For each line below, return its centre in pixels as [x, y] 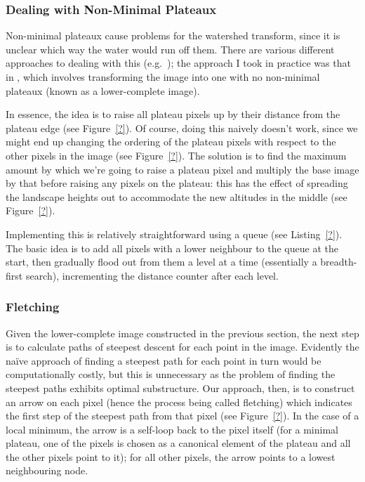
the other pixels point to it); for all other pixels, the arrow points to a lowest [171, 456]
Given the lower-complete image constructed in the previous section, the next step [182, 333]
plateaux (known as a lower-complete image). [103, 90]
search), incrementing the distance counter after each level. [152, 275]
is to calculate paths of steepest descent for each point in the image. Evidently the [182, 347]
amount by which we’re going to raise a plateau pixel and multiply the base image [182, 169]
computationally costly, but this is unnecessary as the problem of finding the [171, 374]
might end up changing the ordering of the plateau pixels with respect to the [171, 142]
